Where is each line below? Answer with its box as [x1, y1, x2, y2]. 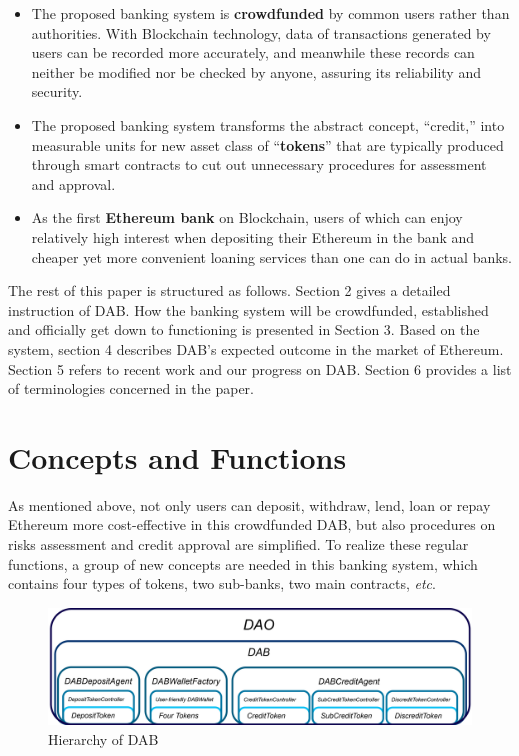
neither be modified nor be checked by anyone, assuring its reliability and [31, 61, 481, 82]
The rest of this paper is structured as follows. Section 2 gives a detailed [8, 280, 451, 301]
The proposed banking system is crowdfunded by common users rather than [31, 3, 510, 23]
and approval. [31, 173, 116, 194]
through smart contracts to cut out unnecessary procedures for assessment [31, 154, 487, 175]
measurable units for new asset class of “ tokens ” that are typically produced [31, 134, 504, 155]
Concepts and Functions [8, 436, 347, 477]
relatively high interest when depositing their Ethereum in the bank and [31, 226, 475, 247]
